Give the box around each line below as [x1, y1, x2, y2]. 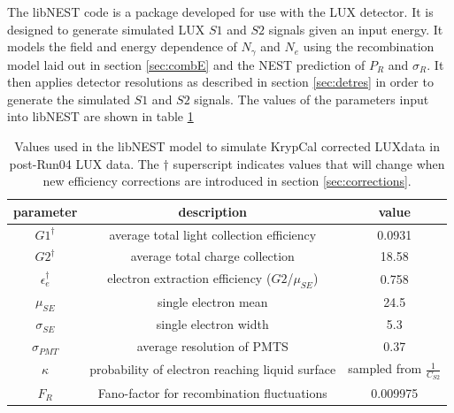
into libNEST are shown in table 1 [7, 107, 194, 126]
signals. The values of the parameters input [194, 89, 429, 108]
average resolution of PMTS [136, 337, 289, 356]
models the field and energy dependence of [7, 37, 237, 56]
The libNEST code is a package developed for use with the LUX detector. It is [7, 3, 434, 20]
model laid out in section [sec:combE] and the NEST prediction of [7, 55, 366, 73]
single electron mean [158, 292, 268, 310]
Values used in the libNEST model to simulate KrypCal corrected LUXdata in [14, 137, 440, 156]
